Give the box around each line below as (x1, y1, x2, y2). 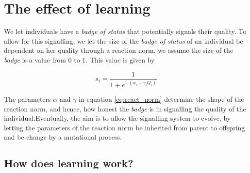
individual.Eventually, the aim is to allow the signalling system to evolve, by (4, 113, 231, 123)
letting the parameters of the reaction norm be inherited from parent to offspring (4, 122, 245, 132)
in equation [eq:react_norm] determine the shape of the (79, 94, 244, 104)
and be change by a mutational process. (4, 132, 122, 142)
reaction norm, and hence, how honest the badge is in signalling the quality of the (4, 103, 246, 113)
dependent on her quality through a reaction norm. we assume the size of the (4, 45, 233, 55)
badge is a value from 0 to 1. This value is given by (4, 54, 155, 64)
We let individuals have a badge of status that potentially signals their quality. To (4, 26, 247, 36)
